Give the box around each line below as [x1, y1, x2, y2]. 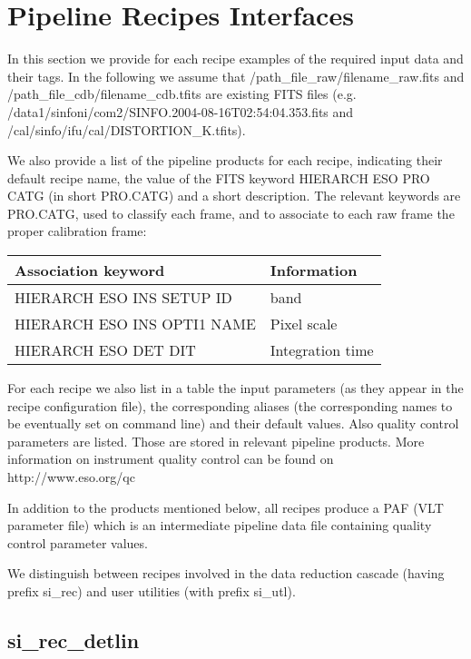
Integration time [270, 339, 374, 361]
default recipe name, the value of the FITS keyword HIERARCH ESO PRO [7, 168, 430, 187]
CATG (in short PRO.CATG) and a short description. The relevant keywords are [7, 186, 461, 205]
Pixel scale [270, 313, 338, 335]
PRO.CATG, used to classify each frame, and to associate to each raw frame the [7, 203, 455, 222]
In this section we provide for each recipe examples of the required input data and [7, 49, 464, 68]
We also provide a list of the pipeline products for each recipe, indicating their [7, 151, 443, 170]
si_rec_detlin [7, 625, 140, 654]
